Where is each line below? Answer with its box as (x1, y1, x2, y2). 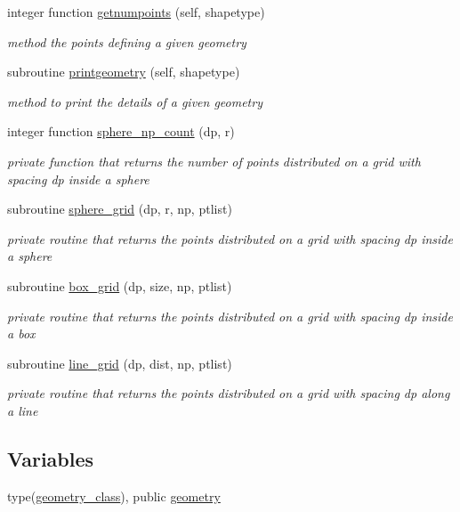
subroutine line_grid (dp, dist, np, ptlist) (7, 354, 232, 372)
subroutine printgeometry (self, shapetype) (7, 62, 240, 81)
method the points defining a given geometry (7, 32, 246, 51)
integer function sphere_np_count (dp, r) (7, 122, 235, 141)
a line (7, 401, 38, 419)
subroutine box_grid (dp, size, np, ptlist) (7, 276, 232, 295)
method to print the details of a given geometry (7, 92, 262, 110)
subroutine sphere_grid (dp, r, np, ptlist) (7, 199, 232, 218)
